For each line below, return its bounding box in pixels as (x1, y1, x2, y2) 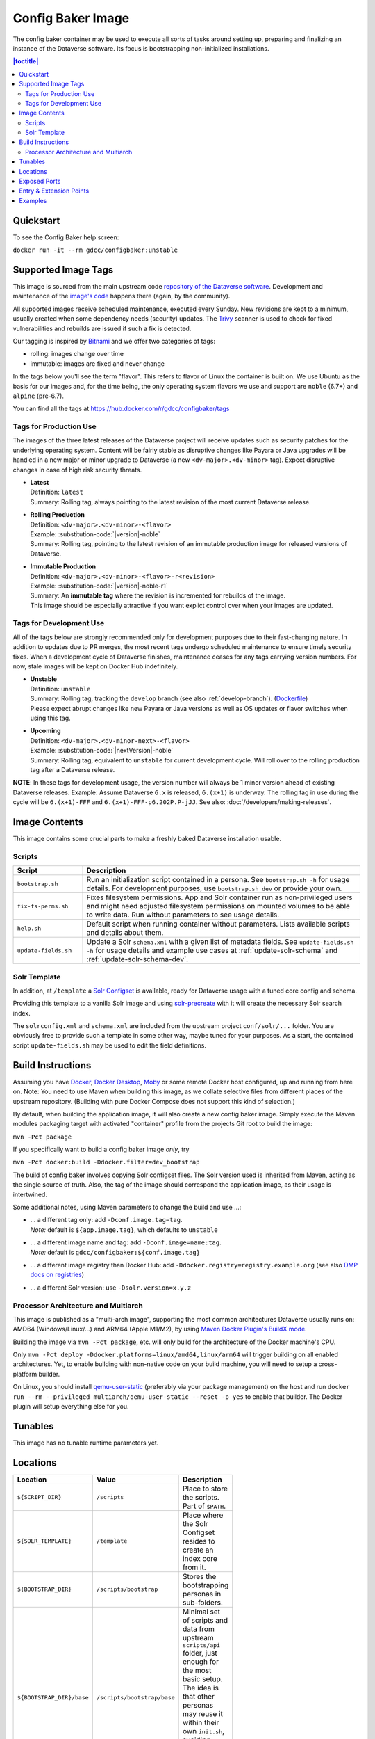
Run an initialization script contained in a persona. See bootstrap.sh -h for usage (86, 875, 350, 885)
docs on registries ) (30, 1270, 85, 1279)
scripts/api (183, 1642, 221, 1649)
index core (183, 1553, 218, 1563)
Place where (183, 1510, 224, 1520)
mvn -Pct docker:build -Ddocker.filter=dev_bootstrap (12, 1158, 200, 1167)
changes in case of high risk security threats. (12, 465, 142, 474)
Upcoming (30, 727, 62, 735)
